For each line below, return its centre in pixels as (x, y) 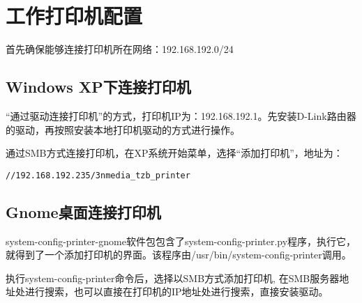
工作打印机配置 (74, 16)
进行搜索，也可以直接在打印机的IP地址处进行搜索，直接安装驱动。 (176, 292)
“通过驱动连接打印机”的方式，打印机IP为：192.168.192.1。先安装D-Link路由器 (181, 115)
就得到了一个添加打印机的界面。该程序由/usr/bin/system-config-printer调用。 (179, 255)
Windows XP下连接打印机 (98, 87)
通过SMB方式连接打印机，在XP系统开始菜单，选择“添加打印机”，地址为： (174, 153)
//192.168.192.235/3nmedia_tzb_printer (98, 175)
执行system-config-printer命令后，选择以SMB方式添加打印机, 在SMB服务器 (173, 278)
